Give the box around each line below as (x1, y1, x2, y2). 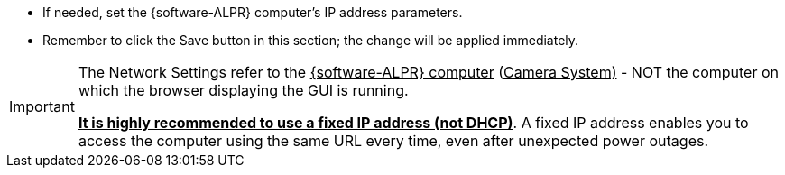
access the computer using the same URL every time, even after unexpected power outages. (78, 132, 709, 150)
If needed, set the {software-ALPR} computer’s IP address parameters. (42, 5, 463, 20)
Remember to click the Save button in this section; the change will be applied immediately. (42, 32, 579, 48)
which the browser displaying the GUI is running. (78, 81, 409, 99)
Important (9, 97, 75, 115)
